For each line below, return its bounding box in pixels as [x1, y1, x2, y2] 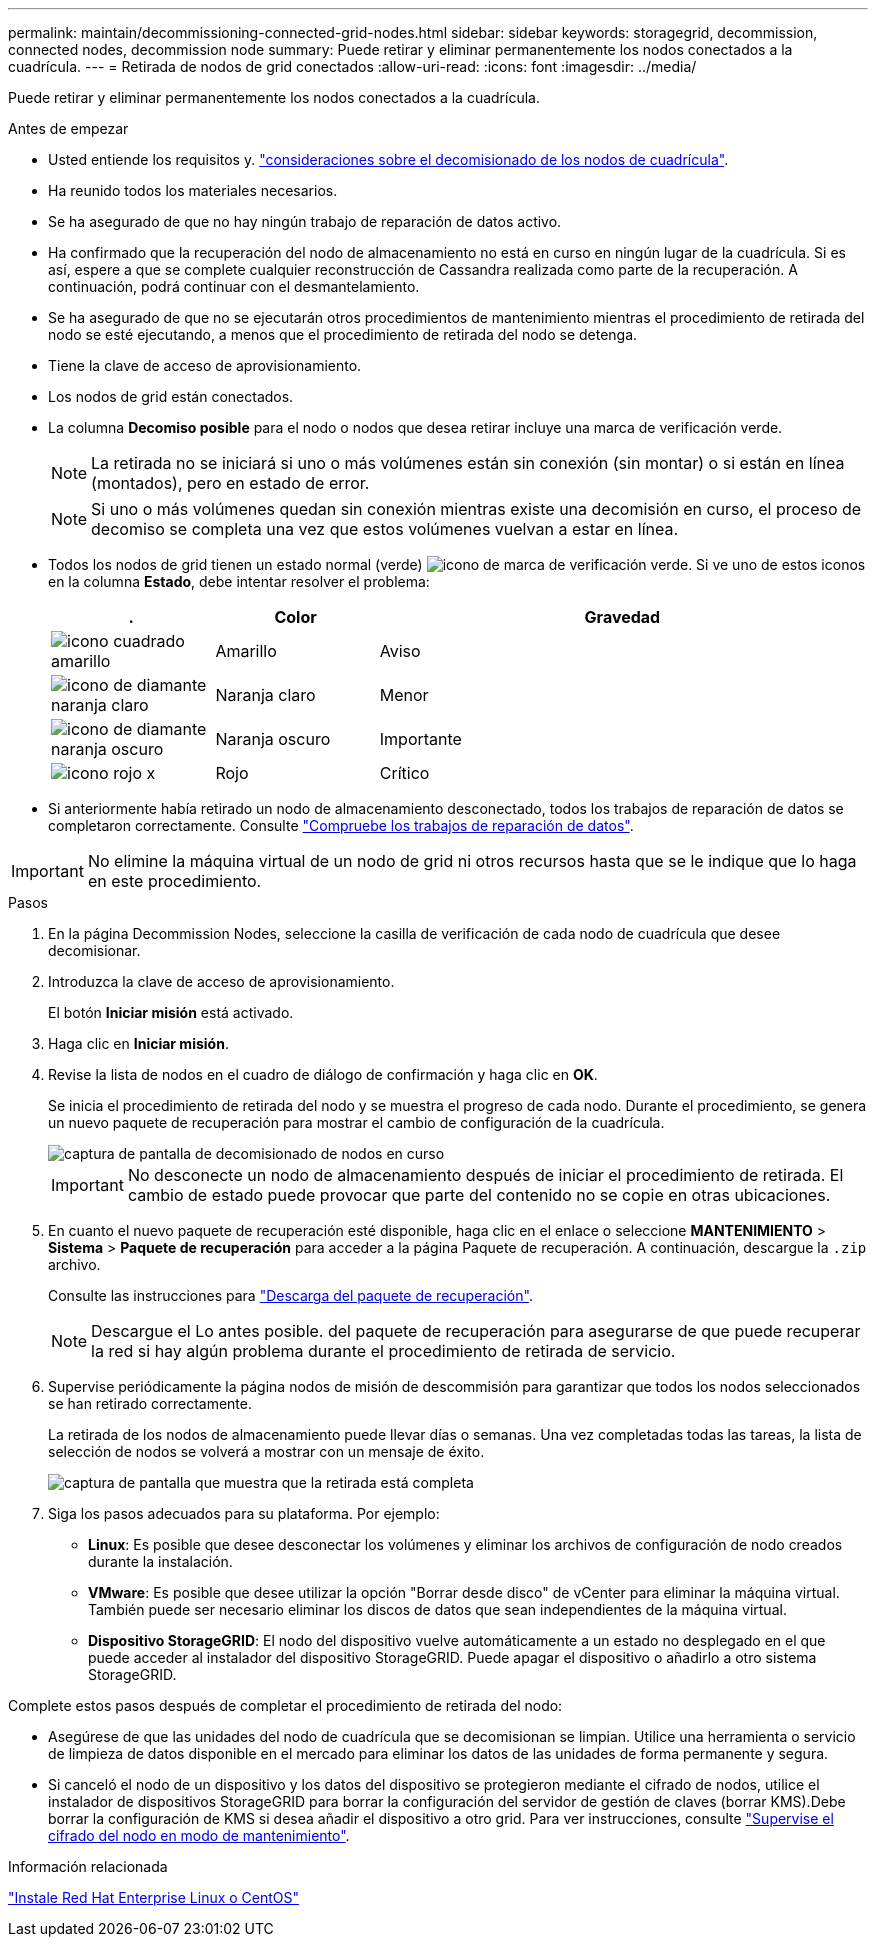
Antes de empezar [8, 120, 129, 137]
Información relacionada [8, 1858, 168, 1875]
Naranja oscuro [215, 729, 331, 749]
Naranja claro [215, 685, 316, 705]
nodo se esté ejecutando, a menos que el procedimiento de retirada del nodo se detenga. [48, 326, 638, 343]
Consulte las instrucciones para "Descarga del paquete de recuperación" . [48, 1287, 533, 1304]
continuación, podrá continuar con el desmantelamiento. [48, 278, 420, 295]
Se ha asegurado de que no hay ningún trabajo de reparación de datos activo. [48, 213, 562, 230]
